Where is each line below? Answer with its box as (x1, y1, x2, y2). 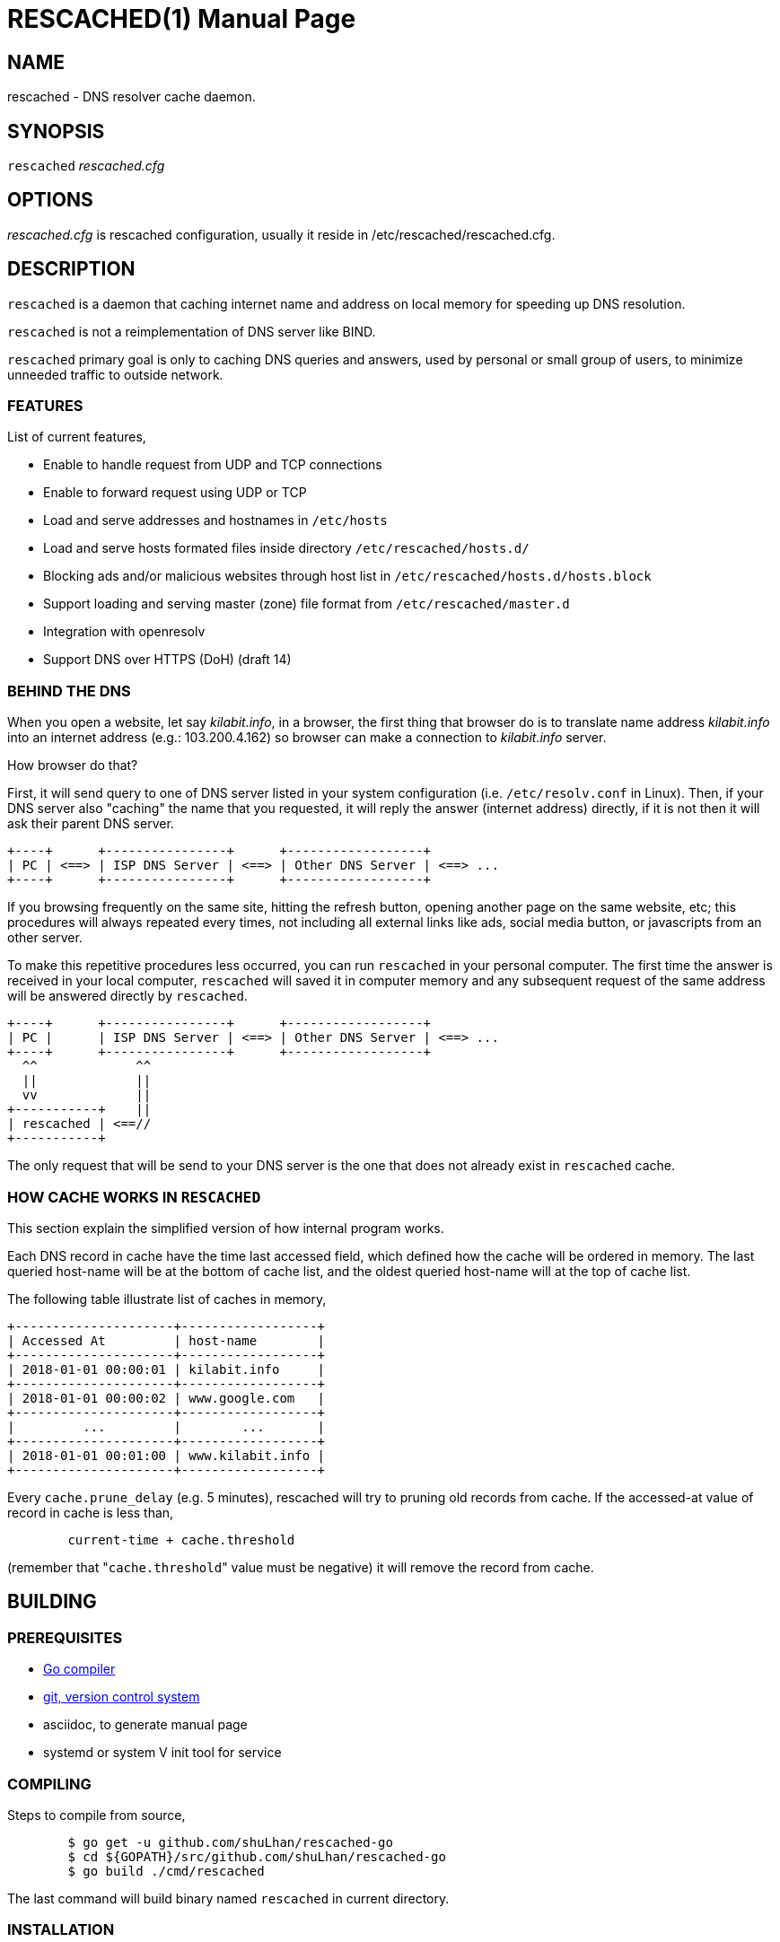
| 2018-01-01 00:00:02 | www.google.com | (7, 1390, 326, 1405)
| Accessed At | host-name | (7, 1333, 326, 1348)
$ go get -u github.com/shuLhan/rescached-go (67, 1834, 393, 1850)
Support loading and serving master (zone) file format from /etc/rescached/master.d (43, 596, 570, 612)
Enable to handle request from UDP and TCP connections (43, 457, 382, 473)
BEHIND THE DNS (7, 681, 131, 700)
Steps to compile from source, (7, 1806, 186, 1823)
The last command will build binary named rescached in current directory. (7, 1890, 450, 1906)
